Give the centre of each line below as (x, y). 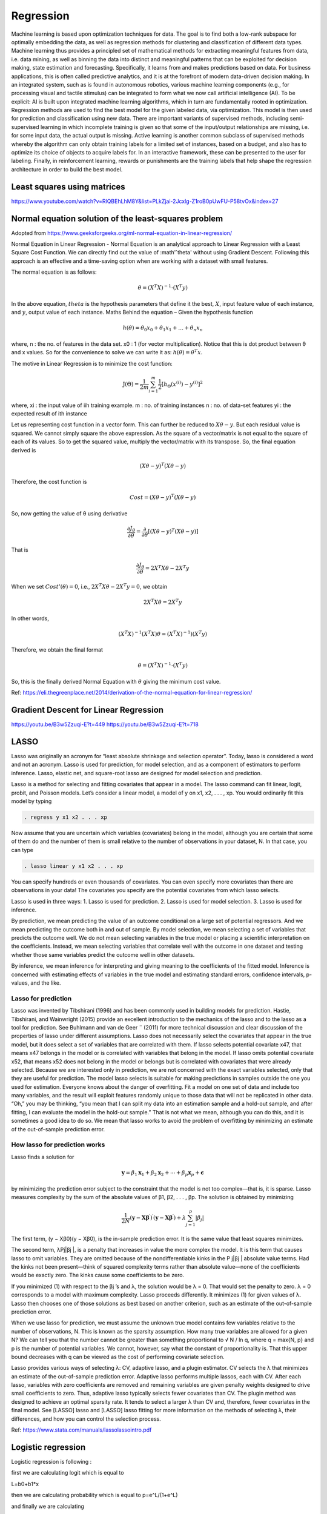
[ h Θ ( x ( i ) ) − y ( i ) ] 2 (182, 384)
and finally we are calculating (48, 1506)
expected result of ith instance (49, 413)
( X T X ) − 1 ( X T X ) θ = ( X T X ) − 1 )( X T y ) (163, 633)
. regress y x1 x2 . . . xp (65, 817)
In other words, (30, 618)
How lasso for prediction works (58, 1145)
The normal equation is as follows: (54, 272)
